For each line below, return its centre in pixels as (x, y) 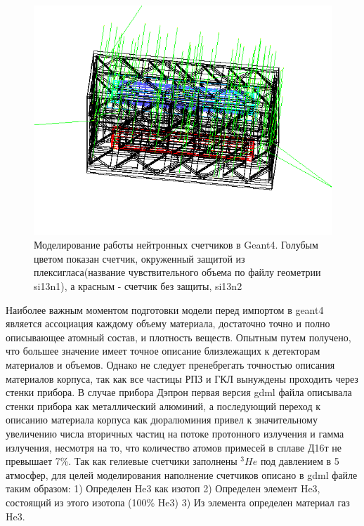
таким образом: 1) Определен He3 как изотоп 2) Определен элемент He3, (163, 488)
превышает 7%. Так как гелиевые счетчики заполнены (122, 461)
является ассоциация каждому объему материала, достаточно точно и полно (168, 323)
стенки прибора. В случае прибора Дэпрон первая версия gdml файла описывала (179, 392)
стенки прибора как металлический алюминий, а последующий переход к (163, 406)
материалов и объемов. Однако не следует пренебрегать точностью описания (170, 364)
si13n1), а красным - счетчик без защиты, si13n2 (138, 286)
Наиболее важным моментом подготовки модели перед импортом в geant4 (165, 309)
